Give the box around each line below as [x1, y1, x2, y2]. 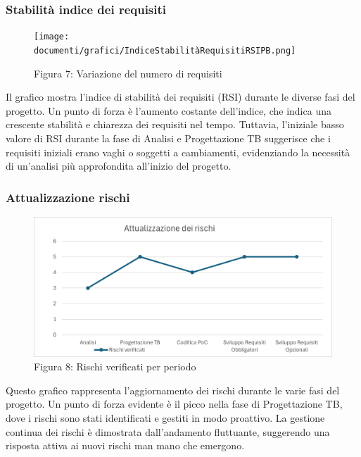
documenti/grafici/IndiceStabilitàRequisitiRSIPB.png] [34, 45, 296, 56]
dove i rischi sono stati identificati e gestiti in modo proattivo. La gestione [6, 411, 325, 425]
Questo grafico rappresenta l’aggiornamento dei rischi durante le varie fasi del [6, 382, 340, 397]
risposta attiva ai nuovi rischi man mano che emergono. [6, 438, 245, 453]
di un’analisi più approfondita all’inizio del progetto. [6, 158, 232, 173]
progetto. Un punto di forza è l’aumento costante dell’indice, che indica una [6, 103, 331, 118]
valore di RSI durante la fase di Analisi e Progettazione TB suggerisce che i [6, 130, 331, 145]
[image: [34, 32, 70, 42]
